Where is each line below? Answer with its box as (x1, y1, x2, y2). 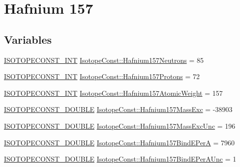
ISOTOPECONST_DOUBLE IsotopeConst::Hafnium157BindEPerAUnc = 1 (4, 154, 237, 164)
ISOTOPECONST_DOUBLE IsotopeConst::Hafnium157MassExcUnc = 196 (4, 120, 236, 131)
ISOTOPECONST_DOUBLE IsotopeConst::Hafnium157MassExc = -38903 (4, 104, 233, 114)
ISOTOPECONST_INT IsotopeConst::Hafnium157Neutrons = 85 (4, 55, 204, 65)
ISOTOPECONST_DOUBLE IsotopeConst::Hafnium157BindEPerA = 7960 (4, 137, 235, 147)
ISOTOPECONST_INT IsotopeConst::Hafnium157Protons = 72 (4, 71, 200, 82)
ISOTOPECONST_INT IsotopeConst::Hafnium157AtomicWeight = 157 (4, 87, 223, 98)
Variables (4, 31, 52, 47)
